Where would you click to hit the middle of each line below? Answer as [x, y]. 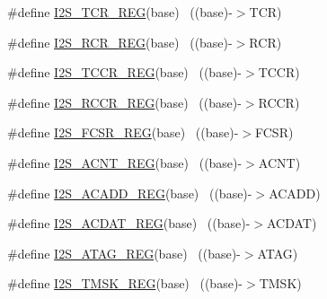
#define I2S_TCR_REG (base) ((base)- [120, 12]
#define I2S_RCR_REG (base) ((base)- [120, 42]
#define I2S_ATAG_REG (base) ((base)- [124, 253]
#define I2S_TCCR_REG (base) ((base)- [124, 72]
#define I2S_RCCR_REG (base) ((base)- [124, 102]
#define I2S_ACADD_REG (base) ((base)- [130, 193]
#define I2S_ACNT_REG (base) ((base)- [125, 162]
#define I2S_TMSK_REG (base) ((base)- [125, 283]
